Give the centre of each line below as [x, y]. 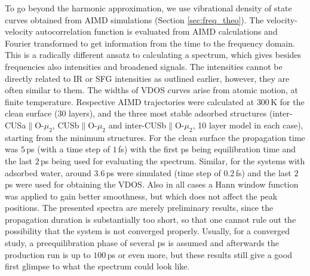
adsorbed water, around [48, 172]
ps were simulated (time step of [163, 172]
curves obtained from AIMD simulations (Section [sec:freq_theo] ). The [134, 19]
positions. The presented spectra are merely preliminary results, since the [139, 208]
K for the [288, 101]
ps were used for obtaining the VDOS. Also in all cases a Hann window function [152, 184]
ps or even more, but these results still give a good [199, 254]
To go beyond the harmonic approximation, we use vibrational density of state [148, 8]
